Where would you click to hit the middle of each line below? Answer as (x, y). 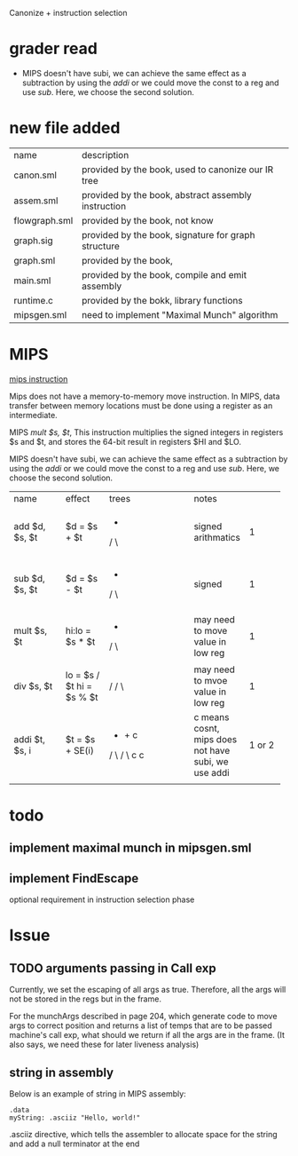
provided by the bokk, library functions (162, 300)
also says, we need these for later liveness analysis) (104, 1045)
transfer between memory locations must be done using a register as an (141, 405)
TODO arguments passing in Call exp (113, 968)
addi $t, (30, 739)
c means (212, 717)
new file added (65, 128)
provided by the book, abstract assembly (167, 194)
